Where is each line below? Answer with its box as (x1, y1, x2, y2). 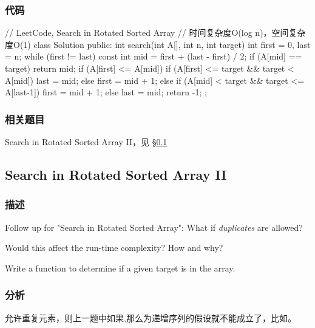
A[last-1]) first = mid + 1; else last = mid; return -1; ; (5, 86, 207, 98)
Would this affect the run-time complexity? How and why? (5, 241, 223, 254)
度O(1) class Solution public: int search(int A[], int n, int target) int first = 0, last (5, 38, 311, 50)
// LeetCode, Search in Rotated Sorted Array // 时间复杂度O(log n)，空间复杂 (5, 26, 306, 39)
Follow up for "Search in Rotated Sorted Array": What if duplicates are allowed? (5, 220, 303, 233)
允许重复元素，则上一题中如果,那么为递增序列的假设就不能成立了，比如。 (5, 311, 296, 324)
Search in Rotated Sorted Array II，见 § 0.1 (5, 135, 168, 148)
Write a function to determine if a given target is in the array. (5, 261, 235, 274)
